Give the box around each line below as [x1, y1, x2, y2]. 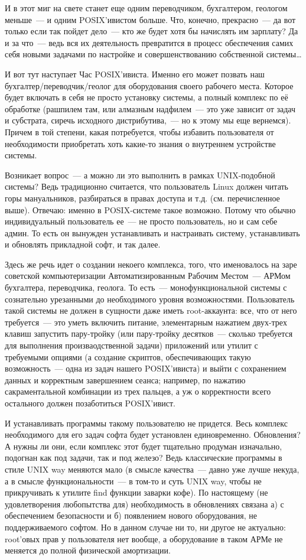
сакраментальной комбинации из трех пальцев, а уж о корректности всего [5, 385, 271, 398]
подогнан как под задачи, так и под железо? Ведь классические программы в [5, 451, 282, 464]
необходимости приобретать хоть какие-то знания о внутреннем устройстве [5, 137, 276, 149]
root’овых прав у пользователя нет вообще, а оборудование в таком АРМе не [5, 532, 283, 545]
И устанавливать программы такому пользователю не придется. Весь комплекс [5, 416, 288, 429]
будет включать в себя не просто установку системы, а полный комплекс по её [5, 91, 288, 103]
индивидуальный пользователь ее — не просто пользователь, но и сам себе [5, 215, 278, 227]
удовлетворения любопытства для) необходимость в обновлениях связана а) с [5, 497, 284, 510]
